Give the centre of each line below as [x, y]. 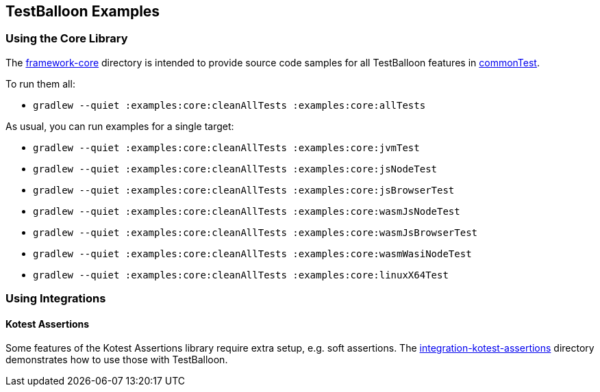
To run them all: [40, 83]
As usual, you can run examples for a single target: [120, 126]
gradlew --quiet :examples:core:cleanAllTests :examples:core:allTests [229, 105]
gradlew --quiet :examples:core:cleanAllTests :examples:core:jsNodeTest [235, 169]
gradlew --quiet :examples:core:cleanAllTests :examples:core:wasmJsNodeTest [247, 211]
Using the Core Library [67, 39]
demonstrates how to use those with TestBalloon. [117, 360]
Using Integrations [56, 299]
